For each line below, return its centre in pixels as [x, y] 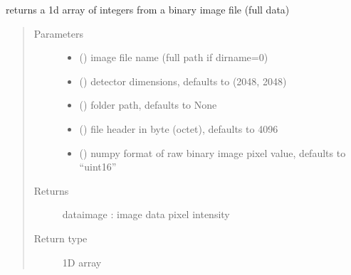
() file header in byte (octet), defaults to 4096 [179, 128]
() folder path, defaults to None [148, 105]
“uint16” [98, 167]
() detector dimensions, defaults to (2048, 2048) [183, 81]
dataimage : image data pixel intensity [146, 214]
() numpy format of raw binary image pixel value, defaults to [213, 152]
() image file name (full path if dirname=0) [174, 57]
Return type [61, 238]
